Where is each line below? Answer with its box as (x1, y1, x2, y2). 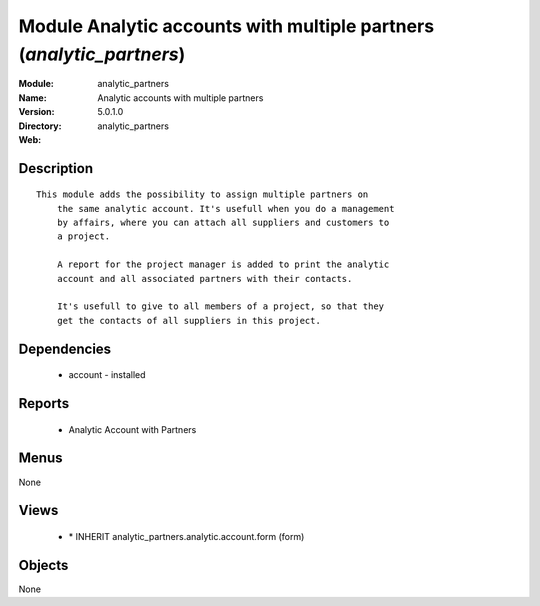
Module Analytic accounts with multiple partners (18, 15, 435, 37)
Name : (18, 91, 47, 104)
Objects (18, 556, 69, 574)
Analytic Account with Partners (68, 423, 197, 435)
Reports (18, 395, 70, 412)
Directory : (18, 120, 62, 132)
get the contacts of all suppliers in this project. (56, 315, 322, 326)
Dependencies (18, 340, 112, 357)
